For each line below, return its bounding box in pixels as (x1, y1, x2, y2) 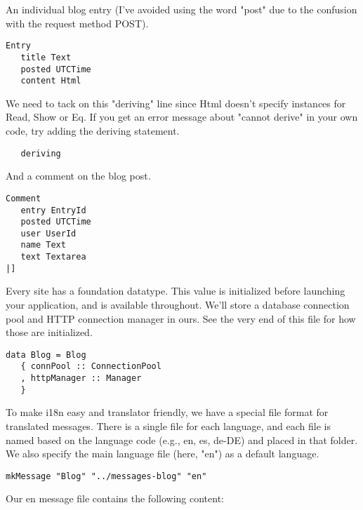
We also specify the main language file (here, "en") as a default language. (6, 446, 319, 461)
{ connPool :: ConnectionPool (20, 361, 161, 372)
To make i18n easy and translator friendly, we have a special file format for (6, 405, 329, 420)
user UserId (20, 228, 77, 239)
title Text (20, 52, 72, 62)
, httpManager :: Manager (20, 373, 142, 384)
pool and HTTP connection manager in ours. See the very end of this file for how (6, 311, 356, 326)
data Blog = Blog (6, 349, 86, 360)
